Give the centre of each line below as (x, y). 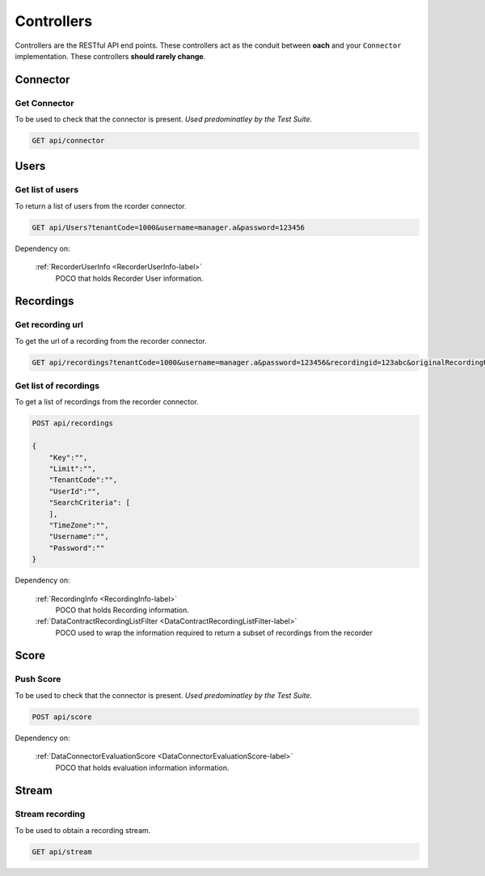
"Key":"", (68, 457)
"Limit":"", (73, 469)
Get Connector (44, 103)
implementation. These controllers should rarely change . (110, 56)
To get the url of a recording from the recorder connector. (111, 341)
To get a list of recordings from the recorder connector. (107, 402)
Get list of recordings (57, 386)
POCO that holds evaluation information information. (142, 768)
